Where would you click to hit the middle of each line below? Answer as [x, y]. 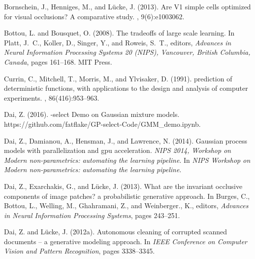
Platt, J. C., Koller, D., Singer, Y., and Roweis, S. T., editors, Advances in [118, 42]
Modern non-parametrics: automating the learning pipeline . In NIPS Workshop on [127, 160]
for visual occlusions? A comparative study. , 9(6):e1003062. [94, 16]
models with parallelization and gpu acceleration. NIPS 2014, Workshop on [118, 150]
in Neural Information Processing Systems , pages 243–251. [92, 215]
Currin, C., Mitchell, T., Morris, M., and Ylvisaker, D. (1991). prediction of [118, 78]
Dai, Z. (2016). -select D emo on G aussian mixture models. [92, 114]
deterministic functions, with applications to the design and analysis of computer [126, 88]
